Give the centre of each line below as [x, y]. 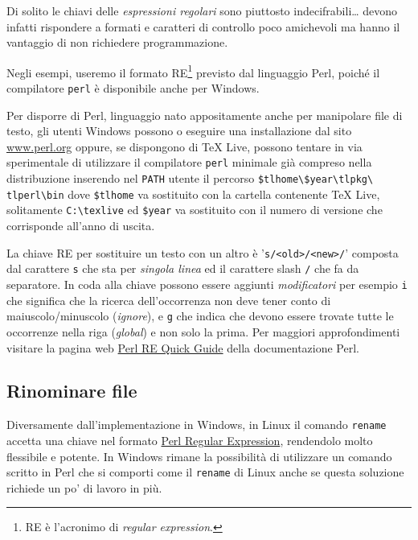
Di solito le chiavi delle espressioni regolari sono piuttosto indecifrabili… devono [202, 10]
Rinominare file [72, 391]
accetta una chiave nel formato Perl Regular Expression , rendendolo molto [190, 440]
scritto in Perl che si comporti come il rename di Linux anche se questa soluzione [205, 472]
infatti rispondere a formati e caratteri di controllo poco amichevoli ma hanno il [203, 26]
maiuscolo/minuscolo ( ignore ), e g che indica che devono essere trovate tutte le [200, 316]
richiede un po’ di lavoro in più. [84, 487]
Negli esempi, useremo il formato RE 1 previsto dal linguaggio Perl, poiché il [193, 71]
